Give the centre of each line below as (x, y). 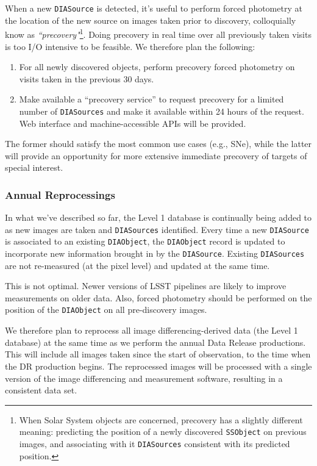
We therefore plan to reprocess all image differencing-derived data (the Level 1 (151, 330)
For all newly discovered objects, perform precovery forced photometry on (157, 67)
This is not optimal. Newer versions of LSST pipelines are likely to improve (146, 286)
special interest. (34, 167)
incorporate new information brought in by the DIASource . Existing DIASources (155, 253)
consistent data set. (41, 390)
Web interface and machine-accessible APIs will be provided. (133, 123)
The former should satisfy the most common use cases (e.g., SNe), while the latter (158, 144)
